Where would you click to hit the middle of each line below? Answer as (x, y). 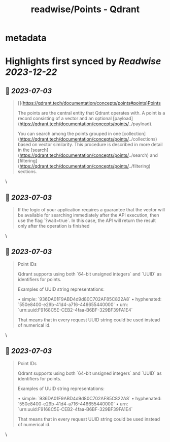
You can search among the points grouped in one (69, 134)
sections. (27, 172)
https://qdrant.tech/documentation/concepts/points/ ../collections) (88, 139)
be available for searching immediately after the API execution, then (88, 215)
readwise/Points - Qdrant (85, 9)
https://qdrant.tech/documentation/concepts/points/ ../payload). (86, 124)
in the (24, 150)
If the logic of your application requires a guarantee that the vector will (91, 210)
